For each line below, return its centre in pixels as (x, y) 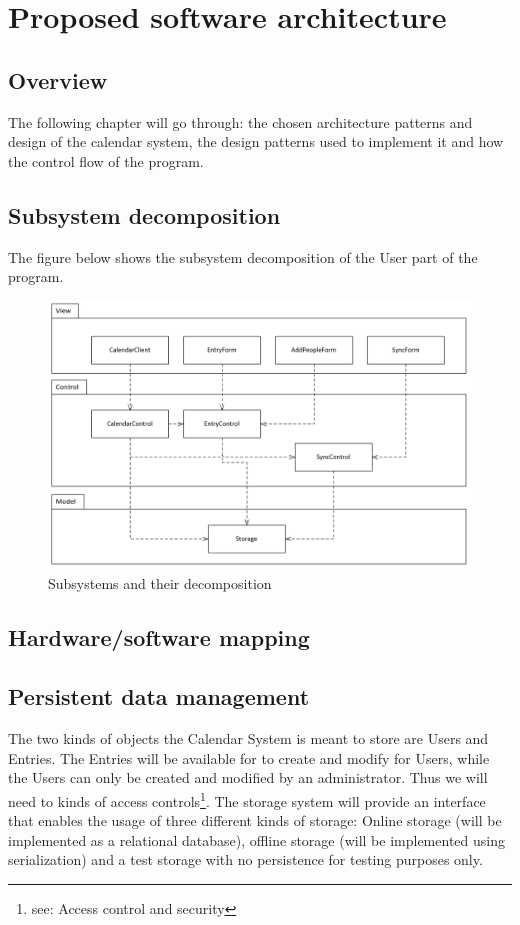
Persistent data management (159, 696)
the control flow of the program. (106, 160)
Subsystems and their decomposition (160, 583)
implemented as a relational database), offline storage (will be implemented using (256, 839)
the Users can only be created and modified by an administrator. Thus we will (248, 777)
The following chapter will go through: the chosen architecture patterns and (240, 121)
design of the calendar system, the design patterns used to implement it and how (256, 141)
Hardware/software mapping (159, 637)
